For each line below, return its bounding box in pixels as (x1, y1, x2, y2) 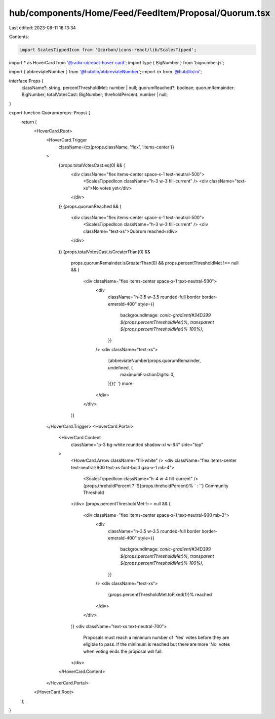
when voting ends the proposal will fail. (83, 648, 163, 654)
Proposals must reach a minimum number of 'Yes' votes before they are (83, 634, 230, 640)
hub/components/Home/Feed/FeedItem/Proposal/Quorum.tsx (9, 7, 271, 18)
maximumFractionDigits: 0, (120, 371, 175, 377)
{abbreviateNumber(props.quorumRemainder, (108, 358, 201, 363)
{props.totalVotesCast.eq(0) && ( (58, 162, 125, 168)
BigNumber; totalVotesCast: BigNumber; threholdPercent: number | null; (21, 91, 168, 97)
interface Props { (9, 78, 44, 84)
